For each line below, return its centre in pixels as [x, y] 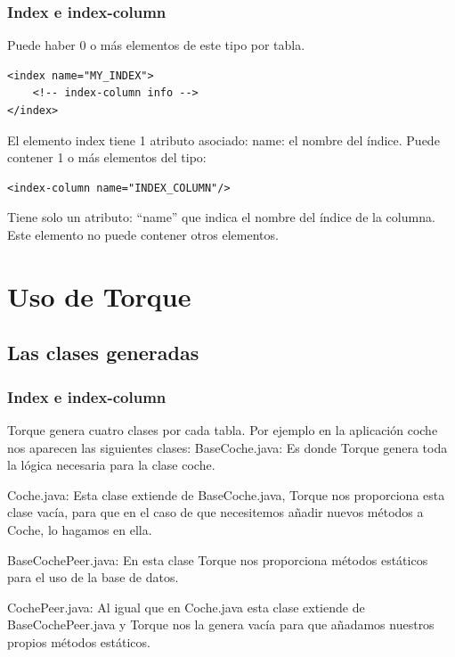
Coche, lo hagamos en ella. [80, 529]
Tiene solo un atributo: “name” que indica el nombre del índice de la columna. [221, 217]
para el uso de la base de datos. [93, 577]
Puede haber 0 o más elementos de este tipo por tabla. [156, 45]
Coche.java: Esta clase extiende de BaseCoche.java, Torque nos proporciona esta [226, 494]
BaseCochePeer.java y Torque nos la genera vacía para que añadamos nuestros [221, 624]
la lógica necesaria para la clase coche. [111, 465]
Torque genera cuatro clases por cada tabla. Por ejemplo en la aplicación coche [223, 429]
